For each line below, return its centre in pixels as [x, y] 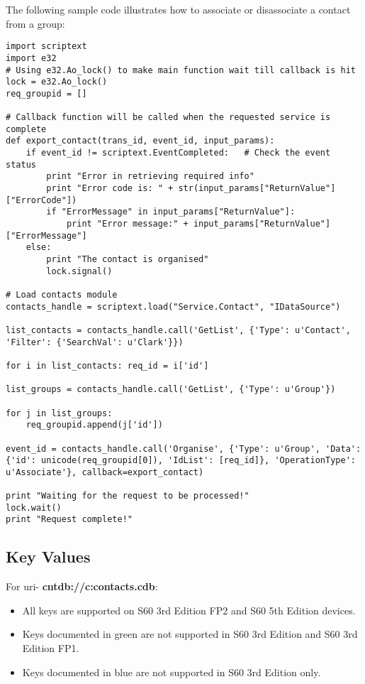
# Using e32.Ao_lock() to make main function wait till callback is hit [181, 70]
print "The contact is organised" [128, 259]
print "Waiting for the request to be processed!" [128, 496]
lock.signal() [79, 271]
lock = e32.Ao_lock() [57, 82]
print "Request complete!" [69, 520]
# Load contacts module [62, 294]
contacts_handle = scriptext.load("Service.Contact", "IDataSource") [173, 306]
